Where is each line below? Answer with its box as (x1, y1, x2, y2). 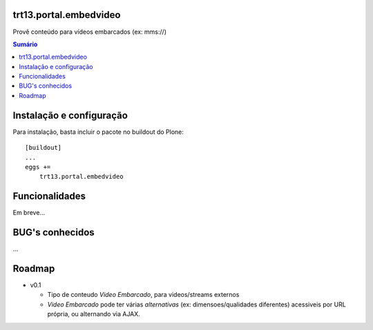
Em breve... (12, 208, 45, 217)
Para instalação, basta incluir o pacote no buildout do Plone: (12, 128, 184, 136)
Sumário (12, 40, 38, 48)
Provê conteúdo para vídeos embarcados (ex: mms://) (12, 28, 167, 36)
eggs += (25, 163, 51, 171)
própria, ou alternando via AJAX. (47, 310, 141, 318)
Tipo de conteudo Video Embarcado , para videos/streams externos (47, 291, 240, 299)
